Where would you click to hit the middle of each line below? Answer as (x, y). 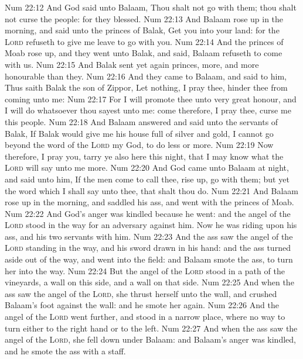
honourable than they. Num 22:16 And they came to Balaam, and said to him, (146, 76)
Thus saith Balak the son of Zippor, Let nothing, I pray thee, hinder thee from (146, 87)
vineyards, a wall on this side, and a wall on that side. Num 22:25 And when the (149, 282)
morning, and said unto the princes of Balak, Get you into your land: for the (142, 30)
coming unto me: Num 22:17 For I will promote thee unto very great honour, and (151, 99)
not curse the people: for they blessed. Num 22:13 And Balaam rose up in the (144, 18)
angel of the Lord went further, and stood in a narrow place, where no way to (145, 317)
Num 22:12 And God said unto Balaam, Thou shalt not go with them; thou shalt (151, 7)
